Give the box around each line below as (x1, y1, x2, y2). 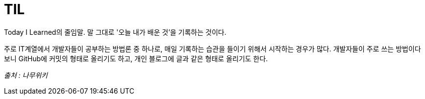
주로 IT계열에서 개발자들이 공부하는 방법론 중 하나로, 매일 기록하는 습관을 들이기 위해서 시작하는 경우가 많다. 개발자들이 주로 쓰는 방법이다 (4, 44, 421, 53)
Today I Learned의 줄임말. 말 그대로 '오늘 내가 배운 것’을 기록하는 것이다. (4, 27, 227, 36)
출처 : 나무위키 (4, 71, 48, 79)
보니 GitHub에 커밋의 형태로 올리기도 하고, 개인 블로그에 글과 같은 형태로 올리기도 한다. (4, 54, 268, 63)
